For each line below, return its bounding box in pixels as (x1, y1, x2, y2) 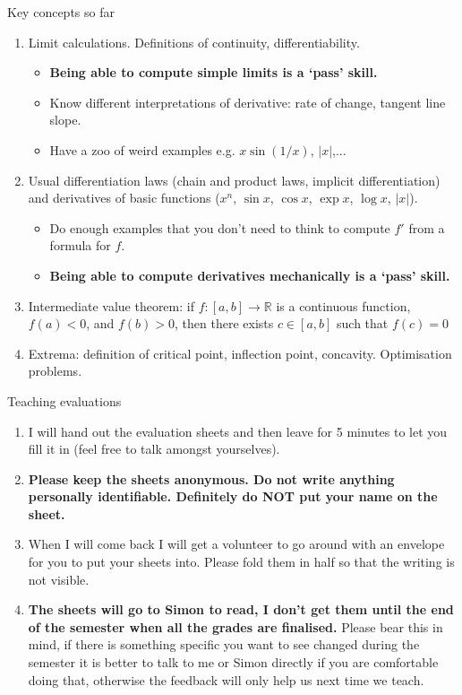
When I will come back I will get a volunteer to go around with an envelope (28, 534, 445, 553)
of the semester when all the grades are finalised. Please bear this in (28, 617, 443, 636)
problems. (28, 361, 82, 380)
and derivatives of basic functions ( (28, 188, 220, 207)
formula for (49, 236, 111, 255)
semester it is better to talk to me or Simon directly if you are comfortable (28, 653, 439, 672)
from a (408, 218, 445, 237)
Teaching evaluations (7, 391, 122, 410)
